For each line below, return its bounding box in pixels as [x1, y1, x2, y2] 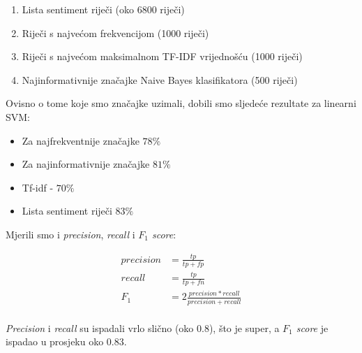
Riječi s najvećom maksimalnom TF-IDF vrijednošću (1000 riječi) [22, 49, 303, 64]
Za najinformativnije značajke [22, 157, 150, 171]
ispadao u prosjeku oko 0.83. [6, 334, 127, 349]
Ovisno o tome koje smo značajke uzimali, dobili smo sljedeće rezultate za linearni [6, 96, 356, 110]
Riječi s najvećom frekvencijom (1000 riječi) [22, 25, 209, 40]
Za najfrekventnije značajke [22, 133, 139, 147]
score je [296, 320, 329, 335]
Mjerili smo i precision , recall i [6, 226, 135, 241]
